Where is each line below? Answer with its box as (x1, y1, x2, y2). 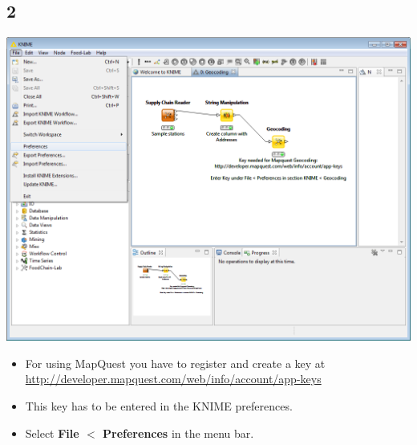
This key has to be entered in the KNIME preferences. (25, 397, 293, 414)
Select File (25, 424, 79, 441)
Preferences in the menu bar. (103, 424, 254, 441)
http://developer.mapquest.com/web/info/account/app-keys (25, 370, 322, 387)
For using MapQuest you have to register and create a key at (25, 354, 326, 371)
